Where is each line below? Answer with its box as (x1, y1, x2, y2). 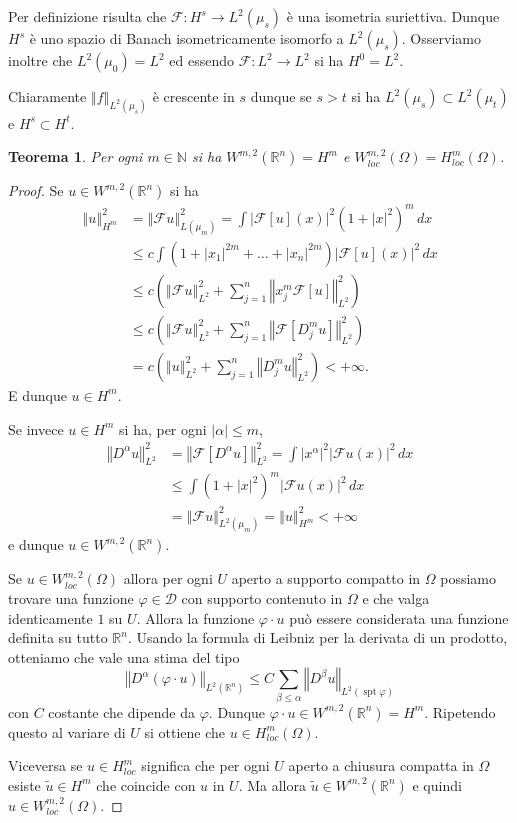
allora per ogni (123, 568, 213, 589)
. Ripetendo (424, 701, 496, 722)
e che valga (362, 588, 430, 608)
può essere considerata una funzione (289, 607, 509, 628)
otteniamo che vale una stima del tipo (8, 646, 240, 667)
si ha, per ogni (119, 418, 207, 439)
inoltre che (8, 50, 73, 70)
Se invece (8, 418, 64, 439)
